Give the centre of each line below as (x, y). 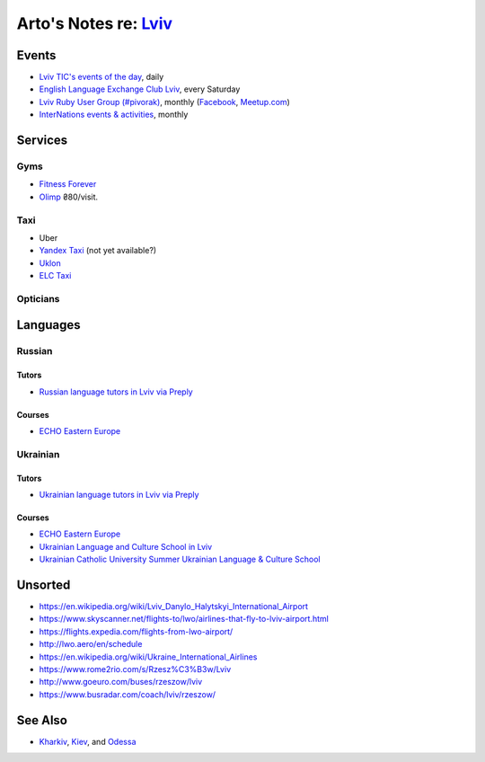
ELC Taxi (55, 276)
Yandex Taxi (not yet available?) (98, 251)
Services (42, 141)
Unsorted (44, 585)
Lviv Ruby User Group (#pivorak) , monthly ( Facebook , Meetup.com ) (165, 102)
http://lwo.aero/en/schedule (91, 644)
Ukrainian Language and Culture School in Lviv (126, 546)
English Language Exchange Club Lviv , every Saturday (140, 89)
